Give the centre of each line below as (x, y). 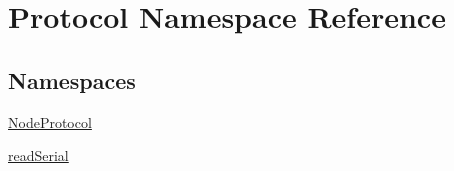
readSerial (38, 155)
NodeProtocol (50, 121)
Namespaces (72, 79)
